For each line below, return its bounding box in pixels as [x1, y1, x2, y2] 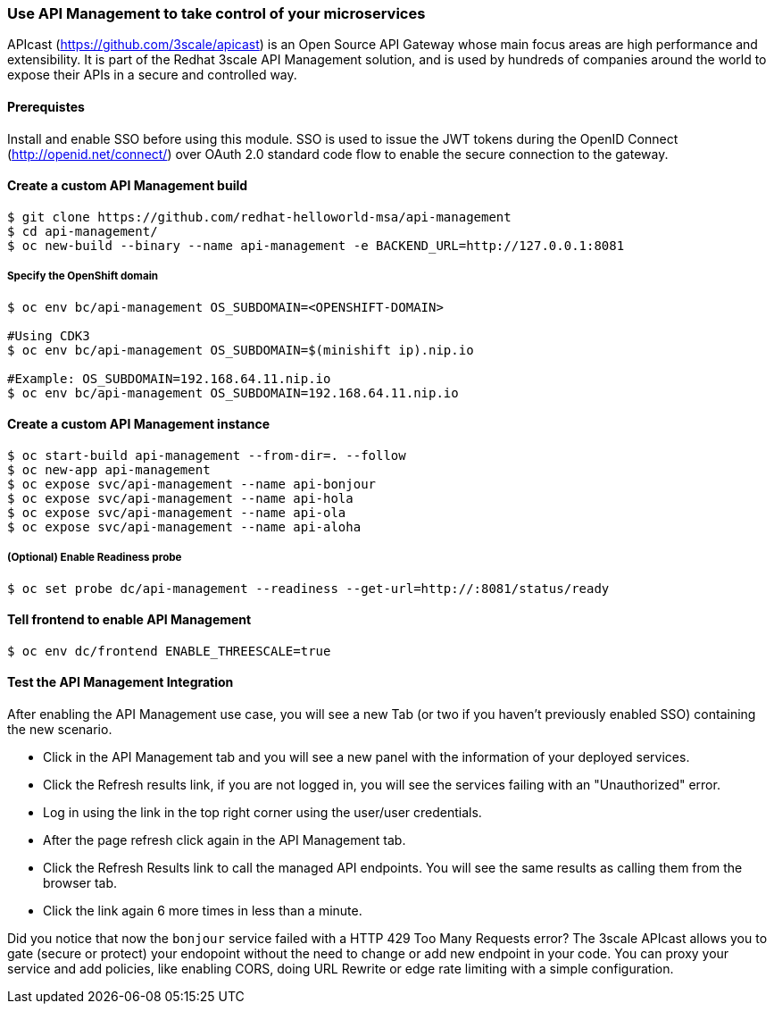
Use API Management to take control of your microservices [7, 4, 426, 22]
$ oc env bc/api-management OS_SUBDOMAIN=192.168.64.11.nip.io [7, 385, 459, 400]
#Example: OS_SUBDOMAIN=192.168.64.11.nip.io [7, 371, 331, 386]
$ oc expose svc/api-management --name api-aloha [7, 519, 362, 534]
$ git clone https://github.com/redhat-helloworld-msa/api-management [7, 209, 512, 224]
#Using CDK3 [7, 328, 90, 343]
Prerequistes [7, 98, 85, 114]
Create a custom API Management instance [7, 416, 270, 432]
